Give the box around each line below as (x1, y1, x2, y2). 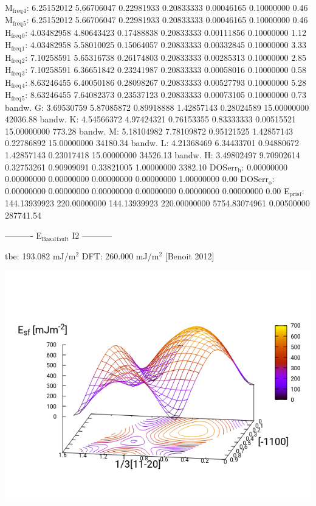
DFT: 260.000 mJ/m (81, 250, 159, 262)
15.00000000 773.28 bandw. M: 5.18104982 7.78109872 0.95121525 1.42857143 (5, 124, 294, 137)
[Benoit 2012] (165, 250, 215, 262)
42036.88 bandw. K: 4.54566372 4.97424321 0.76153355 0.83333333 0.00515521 (5, 113, 297, 125)
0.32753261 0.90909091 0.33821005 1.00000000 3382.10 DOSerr (5, 160, 238, 173)
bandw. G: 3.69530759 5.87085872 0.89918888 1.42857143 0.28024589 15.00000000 (5, 100, 309, 113)
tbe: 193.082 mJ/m (5, 250, 76, 262)
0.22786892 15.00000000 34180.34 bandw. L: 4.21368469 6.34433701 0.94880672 (5, 136, 299, 149)
